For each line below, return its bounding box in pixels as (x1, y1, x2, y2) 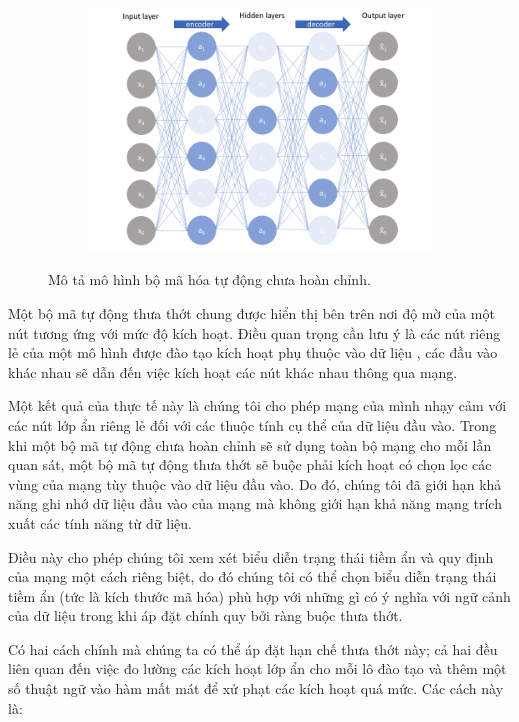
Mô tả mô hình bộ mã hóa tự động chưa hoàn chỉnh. (48, 269, 371, 290)
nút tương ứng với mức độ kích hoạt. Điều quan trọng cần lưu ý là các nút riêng (8, 322, 501, 343)
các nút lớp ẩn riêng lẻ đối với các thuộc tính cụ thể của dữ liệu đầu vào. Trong (8, 414, 497, 435)
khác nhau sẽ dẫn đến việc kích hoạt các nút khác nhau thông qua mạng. (8, 361, 458, 382)
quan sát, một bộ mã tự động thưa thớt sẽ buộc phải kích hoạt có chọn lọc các (8, 454, 492, 475)
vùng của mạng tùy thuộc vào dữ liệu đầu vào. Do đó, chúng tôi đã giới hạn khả (8, 473, 502, 494)
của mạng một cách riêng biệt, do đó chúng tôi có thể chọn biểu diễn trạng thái (8, 566, 497, 587)
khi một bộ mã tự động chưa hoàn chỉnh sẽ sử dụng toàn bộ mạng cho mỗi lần (8, 434, 492, 455)
